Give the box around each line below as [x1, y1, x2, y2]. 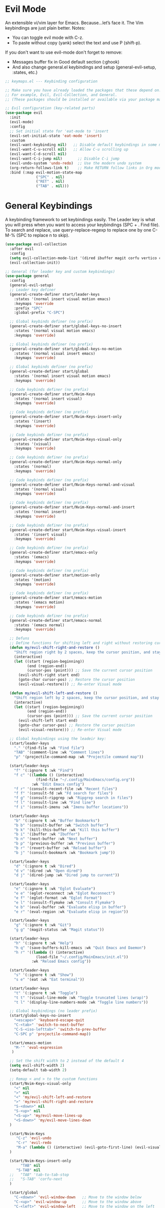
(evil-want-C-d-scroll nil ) [9, 152, 67, 157]
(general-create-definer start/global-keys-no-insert [9, 324, 122, 329]
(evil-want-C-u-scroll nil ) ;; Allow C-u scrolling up [9, 147, 129, 152]
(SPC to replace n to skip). [16, 233, 70, 238]
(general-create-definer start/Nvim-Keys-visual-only [9, 437, 122, 442]
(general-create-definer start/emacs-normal [9, 618, 102, 623]
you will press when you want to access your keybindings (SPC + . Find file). [5, 222, 160, 228]
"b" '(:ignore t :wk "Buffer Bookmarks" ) [14, 818, 100, 823]
